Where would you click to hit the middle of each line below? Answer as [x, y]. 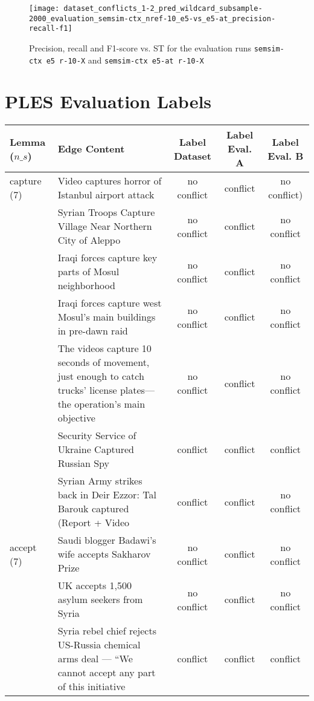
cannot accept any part [107, 673]
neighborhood [86, 285]
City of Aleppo [89, 240]
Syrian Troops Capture [106, 212]
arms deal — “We [95, 659]
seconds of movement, [104, 362]
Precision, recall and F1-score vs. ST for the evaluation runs [140, 47]
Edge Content [91, 149]
